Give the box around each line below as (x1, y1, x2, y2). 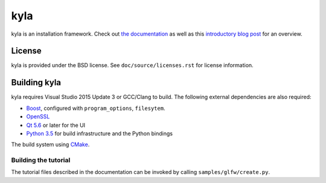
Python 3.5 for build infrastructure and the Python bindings (26, 130, 173, 137)
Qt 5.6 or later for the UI (26, 121, 86, 129)
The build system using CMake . (11, 141, 90, 148)
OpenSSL (26, 113, 50, 120)
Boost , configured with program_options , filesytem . (26, 104, 165, 112)
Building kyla (11, 77, 62, 88)
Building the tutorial (11, 156, 71, 164)
